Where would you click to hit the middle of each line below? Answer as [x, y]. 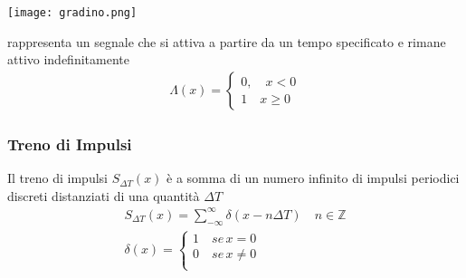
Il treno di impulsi [57, 178]
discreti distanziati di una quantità [104, 195]
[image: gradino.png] [72, 13]
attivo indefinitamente [68, 59]
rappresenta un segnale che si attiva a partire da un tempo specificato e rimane [227, 41]
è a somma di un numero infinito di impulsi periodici [313, 178]
